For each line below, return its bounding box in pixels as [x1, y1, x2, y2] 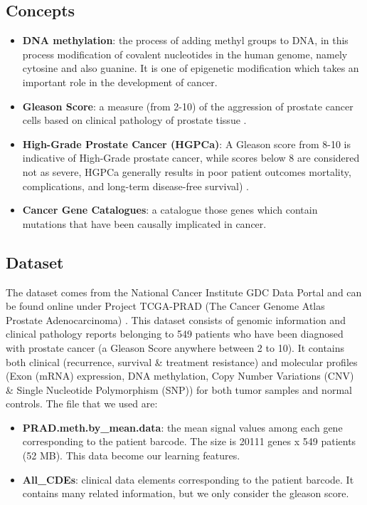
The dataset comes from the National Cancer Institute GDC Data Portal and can [6, 284, 362, 299]
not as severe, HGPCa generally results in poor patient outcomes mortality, [22, 164, 351, 179]
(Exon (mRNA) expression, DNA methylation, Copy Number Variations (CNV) [6, 368, 354, 383]
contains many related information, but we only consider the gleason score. [22, 486, 349, 501]
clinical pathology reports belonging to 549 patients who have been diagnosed [6, 326, 344, 341]
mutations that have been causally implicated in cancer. [22, 216, 267, 231]
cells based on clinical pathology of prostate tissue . [22, 113, 247, 127]
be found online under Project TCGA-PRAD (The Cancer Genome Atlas [6, 298, 325, 313]
